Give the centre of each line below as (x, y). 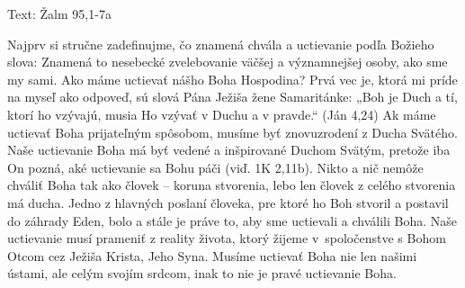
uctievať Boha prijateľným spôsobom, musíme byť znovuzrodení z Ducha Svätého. (232, 132)
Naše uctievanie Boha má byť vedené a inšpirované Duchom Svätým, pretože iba (229, 150)
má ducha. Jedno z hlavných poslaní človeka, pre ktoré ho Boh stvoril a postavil (228, 202)
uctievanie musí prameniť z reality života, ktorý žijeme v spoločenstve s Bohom (227, 238)
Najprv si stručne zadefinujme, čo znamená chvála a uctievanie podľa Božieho (221, 44)
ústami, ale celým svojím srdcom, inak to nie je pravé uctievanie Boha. (202, 273)
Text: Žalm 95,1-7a (59, 13)
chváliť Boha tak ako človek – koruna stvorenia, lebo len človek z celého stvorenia (232, 185)
